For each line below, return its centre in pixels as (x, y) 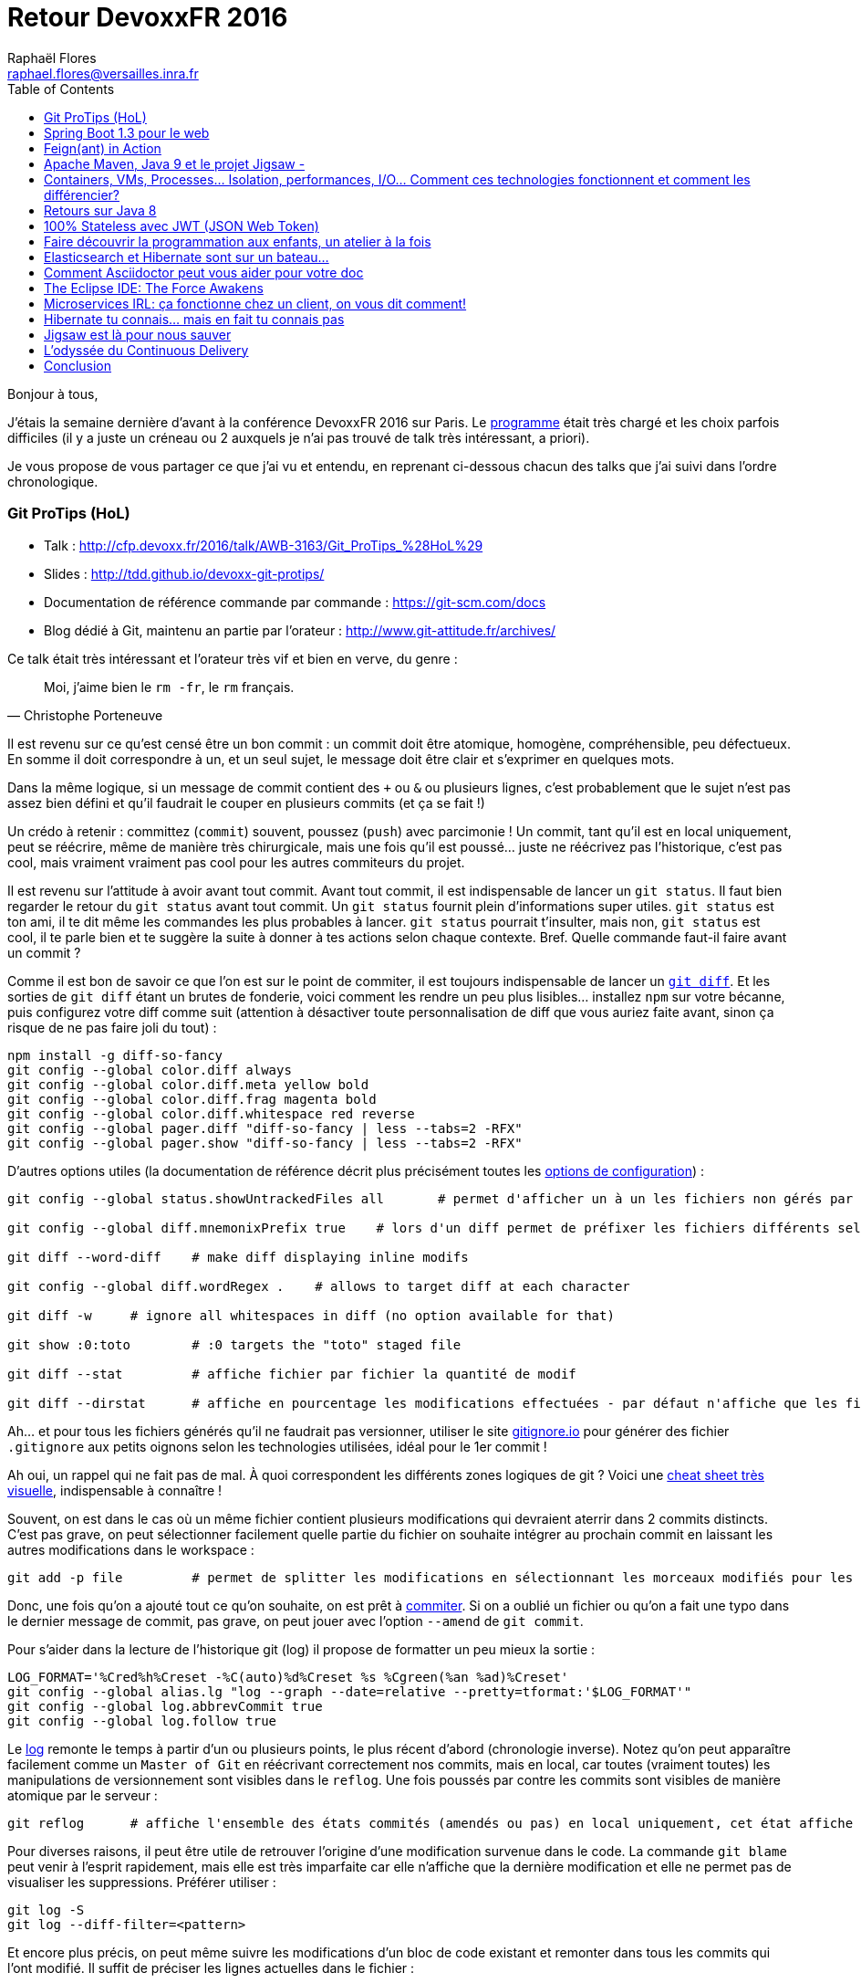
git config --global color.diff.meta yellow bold (188, 1084)
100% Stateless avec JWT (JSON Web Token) (182, 226)
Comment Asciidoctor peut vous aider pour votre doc (204, 272)
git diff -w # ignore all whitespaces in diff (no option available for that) (311, 1315)
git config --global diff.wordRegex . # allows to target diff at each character (319, 1286)
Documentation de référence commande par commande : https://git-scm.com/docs (295, 602)
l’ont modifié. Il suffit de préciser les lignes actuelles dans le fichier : (211, 1967)
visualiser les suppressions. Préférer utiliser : (142, 1882)
